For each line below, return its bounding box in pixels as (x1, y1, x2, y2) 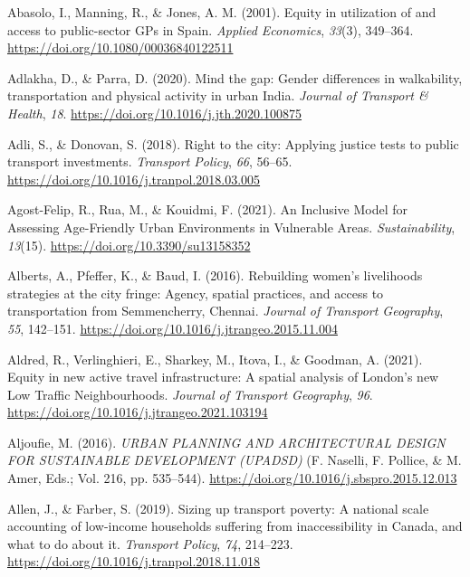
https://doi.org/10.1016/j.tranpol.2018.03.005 (7, 169, 261, 188)
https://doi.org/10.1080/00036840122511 (7, 38, 234, 57)
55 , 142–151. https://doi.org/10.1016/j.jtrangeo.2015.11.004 (7, 318, 338, 337)
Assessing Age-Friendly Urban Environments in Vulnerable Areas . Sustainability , (7, 217, 456, 236)
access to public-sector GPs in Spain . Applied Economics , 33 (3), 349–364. (7, 20, 414, 39)
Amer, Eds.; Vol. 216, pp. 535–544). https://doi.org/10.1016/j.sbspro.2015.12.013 (7, 468, 457, 487)
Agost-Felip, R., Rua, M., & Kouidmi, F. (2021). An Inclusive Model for (7, 200, 408, 219)
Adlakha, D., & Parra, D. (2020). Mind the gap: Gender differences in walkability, (7, 68, 463, 87)
